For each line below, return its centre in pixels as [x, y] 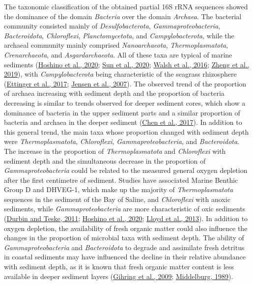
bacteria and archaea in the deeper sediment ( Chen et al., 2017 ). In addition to [123, 122]
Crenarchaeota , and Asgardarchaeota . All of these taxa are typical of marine [118, 54]
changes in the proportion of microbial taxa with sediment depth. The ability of [124, 238]
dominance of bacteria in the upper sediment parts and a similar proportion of [122, 112]
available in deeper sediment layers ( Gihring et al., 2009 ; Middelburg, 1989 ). [119, 276]
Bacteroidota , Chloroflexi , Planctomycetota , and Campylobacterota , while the [119, 35]
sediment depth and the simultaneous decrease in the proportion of [105, 160]
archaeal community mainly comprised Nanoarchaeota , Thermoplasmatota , [116, 45]
